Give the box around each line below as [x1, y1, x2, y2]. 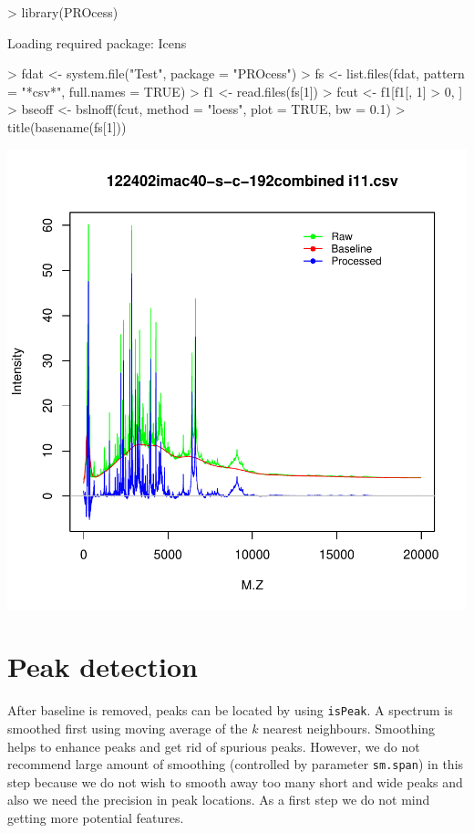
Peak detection [7, 648, 198, 685]
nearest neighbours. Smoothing [263, 718, 436, 737]
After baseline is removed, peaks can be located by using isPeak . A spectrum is [7, 701, 453, 720]
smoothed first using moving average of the [7, 718, 248, 737]
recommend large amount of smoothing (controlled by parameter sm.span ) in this [7, 755, 464, 774]
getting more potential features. [7, 807, 184, 827]
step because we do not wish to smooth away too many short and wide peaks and [7, 772, 463, 791]
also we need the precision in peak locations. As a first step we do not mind [7, 790, 430, 809]
